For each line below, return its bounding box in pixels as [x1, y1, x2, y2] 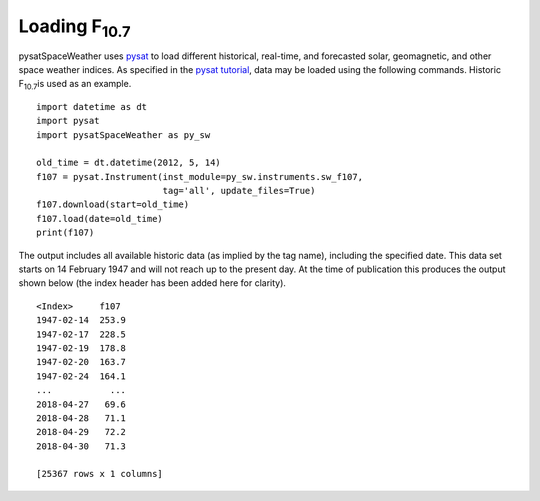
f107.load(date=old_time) [36, 213, 164, 224]
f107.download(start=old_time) [36, 199, 190, 210]
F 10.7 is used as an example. [18, 78, 132, 92]
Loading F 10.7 [18, 15, 131, 41]
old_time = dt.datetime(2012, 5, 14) [36, 157, 222, 169]
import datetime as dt [36, 101, 148, 112]
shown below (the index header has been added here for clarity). [18, 277, 287, 289]
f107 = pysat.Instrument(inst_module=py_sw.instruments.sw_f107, [36, 171, 364, 182]
